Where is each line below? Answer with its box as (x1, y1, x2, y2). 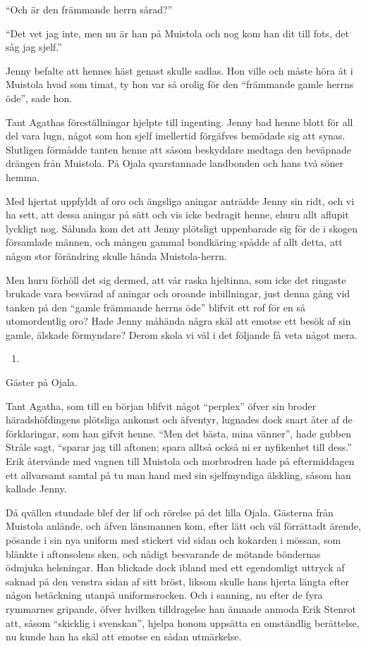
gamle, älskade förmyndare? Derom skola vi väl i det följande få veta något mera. (6, 327, 358, 342)
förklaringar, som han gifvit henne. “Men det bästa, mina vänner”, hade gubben (6, 426, 351, 440)
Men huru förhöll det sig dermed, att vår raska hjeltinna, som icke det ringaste (6, 272, 346, 287)
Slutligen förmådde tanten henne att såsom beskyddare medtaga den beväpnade (6, 142, 351, 156)
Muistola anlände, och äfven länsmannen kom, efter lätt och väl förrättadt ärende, (6, 518, 361, 533)
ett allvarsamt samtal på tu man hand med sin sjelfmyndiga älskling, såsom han (6, 467, 351, 482)
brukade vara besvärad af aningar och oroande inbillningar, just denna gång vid (6, 286, 350, 301)
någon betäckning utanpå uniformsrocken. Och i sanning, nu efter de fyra (6, 588, 323, 602)
